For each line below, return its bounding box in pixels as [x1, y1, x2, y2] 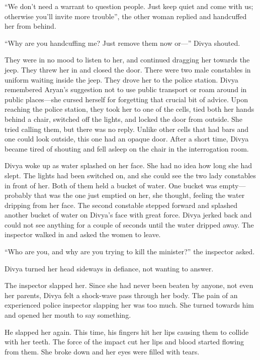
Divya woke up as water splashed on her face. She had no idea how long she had [5, 160, 252, 171]
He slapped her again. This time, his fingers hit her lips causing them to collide [5, 326, 249, 337]
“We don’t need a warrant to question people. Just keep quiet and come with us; [5, 1, 253, 11]
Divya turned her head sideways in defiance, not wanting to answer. [5, 263, 214, 273]
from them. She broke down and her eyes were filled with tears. [5, 346, 200, 356]
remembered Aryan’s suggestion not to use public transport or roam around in [5, 84, 247, 95]
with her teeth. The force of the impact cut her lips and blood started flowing [5, 336, 244, 347]
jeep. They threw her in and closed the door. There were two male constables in [5, 64, 251, 75]
